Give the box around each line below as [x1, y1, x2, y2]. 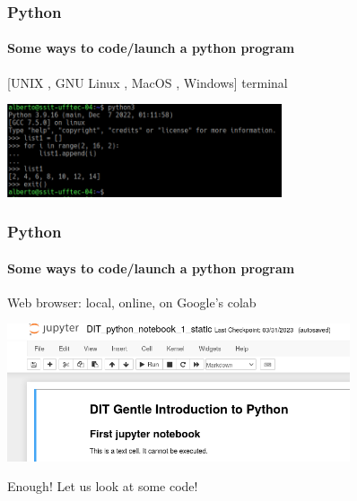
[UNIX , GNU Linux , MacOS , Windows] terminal [7, 73, 288, 91]
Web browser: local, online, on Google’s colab [7, 292, 257, 311]
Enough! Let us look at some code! [7, 477, 198, 496]
